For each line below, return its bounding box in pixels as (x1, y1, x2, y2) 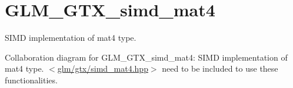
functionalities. (5, 73, 58, 86)
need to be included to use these (162, 62, 278, 75)
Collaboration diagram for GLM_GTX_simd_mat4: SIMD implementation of (5, 51, 288, 63)
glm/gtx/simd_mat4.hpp (57, 62, 148, 75)
